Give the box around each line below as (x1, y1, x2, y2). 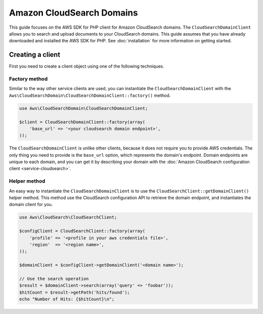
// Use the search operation (19, 276, 89, 281)
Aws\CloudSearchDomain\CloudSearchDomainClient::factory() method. (9, 92, 171, 98)
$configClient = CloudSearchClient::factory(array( (19, 228, 146, 234)
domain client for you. (9, 202, 53, 207)
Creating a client (9, 51, 60, 59)
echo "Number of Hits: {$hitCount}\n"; (19, 296, 114, 302)
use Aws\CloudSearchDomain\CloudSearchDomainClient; (19, 105, 148, 111)
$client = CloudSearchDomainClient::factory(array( (19, 119, 146, 125)
